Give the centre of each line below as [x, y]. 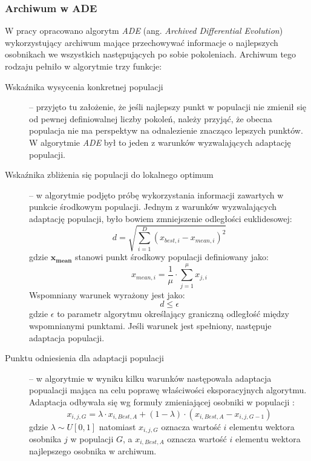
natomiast [117, 426]
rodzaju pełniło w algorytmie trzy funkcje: [83, 66]
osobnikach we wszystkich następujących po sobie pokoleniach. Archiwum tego [151, 54]
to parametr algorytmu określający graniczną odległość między [173, 314]
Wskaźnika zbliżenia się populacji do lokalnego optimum [109, 175]
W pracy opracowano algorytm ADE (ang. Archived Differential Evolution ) [144, 31]
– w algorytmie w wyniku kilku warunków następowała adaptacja [150, 378]
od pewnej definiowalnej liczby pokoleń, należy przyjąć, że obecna [151, 118]
